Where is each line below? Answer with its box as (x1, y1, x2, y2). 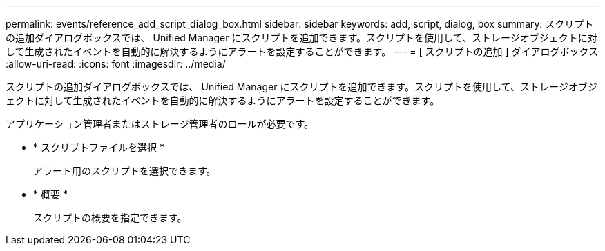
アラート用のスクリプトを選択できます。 (33, 165, 216, 177)
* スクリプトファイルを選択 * (33, 141, 164, 153)
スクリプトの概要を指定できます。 (33, 212, 187, 223)
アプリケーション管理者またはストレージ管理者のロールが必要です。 (6, 118, 314, 130)
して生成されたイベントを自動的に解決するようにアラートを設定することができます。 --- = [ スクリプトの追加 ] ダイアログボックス (6, 46, 599, 57)
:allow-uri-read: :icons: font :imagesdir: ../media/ (6, 58, 226, 70)
